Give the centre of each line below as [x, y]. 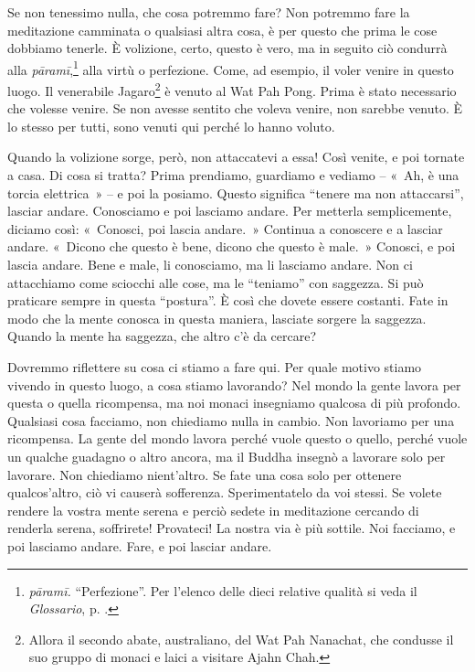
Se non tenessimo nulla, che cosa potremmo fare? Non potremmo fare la [209, 12]
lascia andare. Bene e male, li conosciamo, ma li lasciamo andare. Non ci [210, 265]
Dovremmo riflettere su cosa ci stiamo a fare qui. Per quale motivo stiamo [215, 367]
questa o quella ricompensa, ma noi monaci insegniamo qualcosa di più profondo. [234, 403]
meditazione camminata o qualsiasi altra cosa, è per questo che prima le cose [222, 30]
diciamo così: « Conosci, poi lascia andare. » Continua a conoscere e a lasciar [225, 228]
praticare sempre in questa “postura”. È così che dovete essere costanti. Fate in [228, 300]
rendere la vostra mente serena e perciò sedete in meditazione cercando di [213, 510]
